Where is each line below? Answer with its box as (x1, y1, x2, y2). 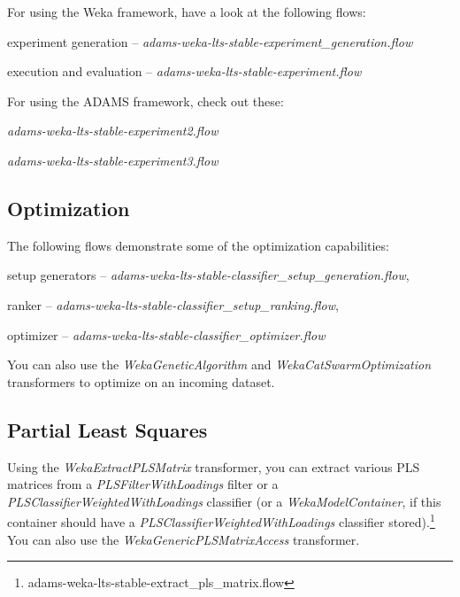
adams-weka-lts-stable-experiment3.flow (7, 151, 218, 169)
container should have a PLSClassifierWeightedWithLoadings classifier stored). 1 (7, 510, 435, 531)
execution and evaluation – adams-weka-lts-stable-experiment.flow (7, 62, 362, 81)
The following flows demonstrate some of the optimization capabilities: (7, 236, 389, 254)
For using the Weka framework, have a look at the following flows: (7, 3, 366, 20)
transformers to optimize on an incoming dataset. (7, 372, 275, 391)
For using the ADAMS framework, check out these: (7, 91, 284, 110)
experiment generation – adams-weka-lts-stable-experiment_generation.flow (7, 32, 413, 50)
